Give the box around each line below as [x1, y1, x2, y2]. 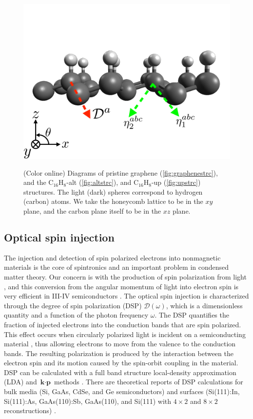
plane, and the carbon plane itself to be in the [23, 205, 161, 216]
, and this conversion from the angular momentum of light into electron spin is [4, 281, 239, 291]
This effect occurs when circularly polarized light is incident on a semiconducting [4, 329, 246, 339]
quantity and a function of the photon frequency [4, 310, 149, 320]
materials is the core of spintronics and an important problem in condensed [4, 262, 229, 272]
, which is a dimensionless [166, 300, 243, 310]
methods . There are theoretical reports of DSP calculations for [54, 377, 243, 387]
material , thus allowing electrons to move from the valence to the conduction [4, 339, 236, 349]
